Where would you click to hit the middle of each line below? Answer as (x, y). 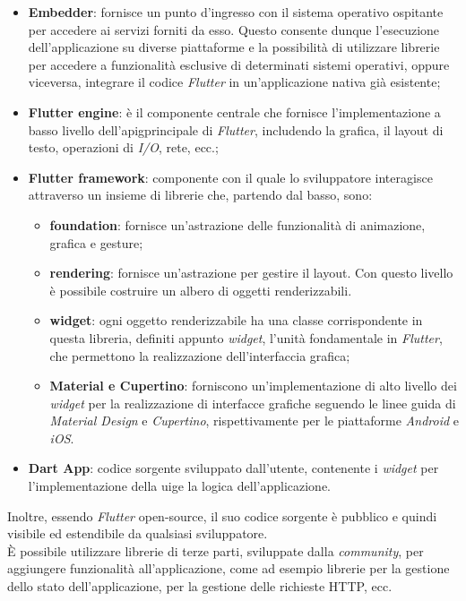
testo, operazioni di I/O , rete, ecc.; (123, 147)
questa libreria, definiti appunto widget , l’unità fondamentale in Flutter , (246, 337)
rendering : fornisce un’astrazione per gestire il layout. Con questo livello (251, 273)
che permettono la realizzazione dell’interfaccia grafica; (200, 355)
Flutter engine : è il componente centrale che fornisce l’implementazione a (234, 112)
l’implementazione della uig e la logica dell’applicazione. (179, 486)
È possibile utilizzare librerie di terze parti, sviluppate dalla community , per (216, 550)
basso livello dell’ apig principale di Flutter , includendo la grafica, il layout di (236, 129)
